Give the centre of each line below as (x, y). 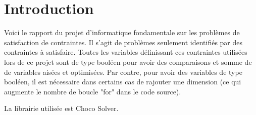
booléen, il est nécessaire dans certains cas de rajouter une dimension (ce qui (123, 82)
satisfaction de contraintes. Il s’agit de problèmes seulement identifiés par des (123, 42)
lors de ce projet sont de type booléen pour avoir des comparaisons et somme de (128, 62)
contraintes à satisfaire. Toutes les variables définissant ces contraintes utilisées (126, 52)
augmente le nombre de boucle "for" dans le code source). (93, 91)
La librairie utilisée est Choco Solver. (61, 108)
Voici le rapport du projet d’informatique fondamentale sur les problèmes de (122, 32)
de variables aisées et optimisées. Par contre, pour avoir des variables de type (123, 72)
